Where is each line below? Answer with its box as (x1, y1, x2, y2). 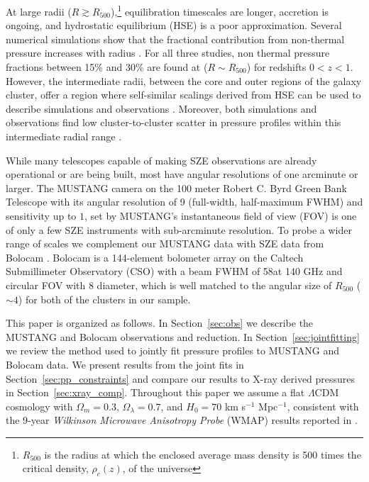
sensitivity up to (6, 208, 77, 223)
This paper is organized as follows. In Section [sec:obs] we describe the (6, 315, 314, 330)
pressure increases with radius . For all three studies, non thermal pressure (6, 45, 330, 60)
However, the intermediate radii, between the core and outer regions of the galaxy (6, 73, 362, 88)
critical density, (22, 461, 89, 476)
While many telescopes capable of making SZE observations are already (6, 152, 317, 167)
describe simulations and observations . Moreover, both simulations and (6, 101, 317, 116)
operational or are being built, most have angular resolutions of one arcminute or (6, 167, 358, 181)
